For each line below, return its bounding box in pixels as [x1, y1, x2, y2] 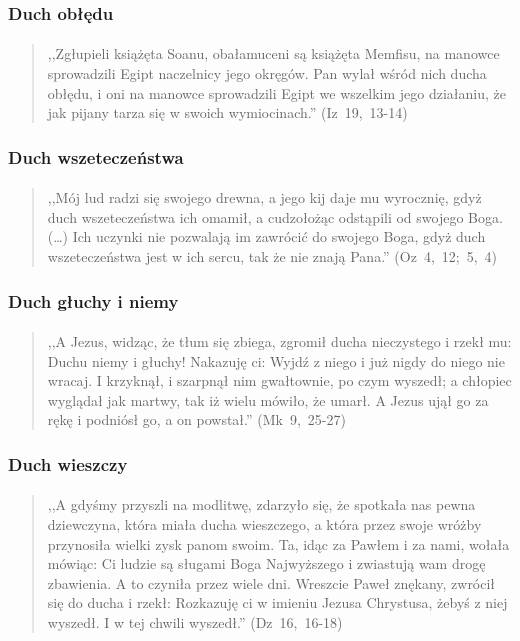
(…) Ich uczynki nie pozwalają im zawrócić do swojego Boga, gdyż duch [47, 226, 486, 247]
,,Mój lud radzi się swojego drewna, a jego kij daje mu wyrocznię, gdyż [47, 187, 482, 208]
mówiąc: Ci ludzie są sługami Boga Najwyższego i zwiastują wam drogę [47, 553, 486, 574]
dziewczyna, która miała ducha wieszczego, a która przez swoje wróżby [47, 514, 482, 535]
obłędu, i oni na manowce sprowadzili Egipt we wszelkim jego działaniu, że [47, 82, 506, 103]
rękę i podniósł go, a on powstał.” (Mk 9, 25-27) [47, 409, 346, 430]
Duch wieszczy [8, 451, 128, 476]
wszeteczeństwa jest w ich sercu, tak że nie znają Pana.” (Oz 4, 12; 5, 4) [47, 246, 498, 267]
